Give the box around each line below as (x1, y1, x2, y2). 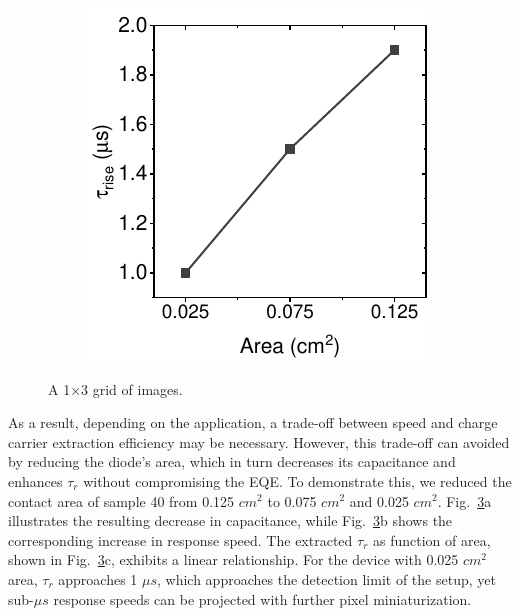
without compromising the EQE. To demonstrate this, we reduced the (83, 470, 512, 491)
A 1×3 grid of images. (48, 378, 183, 399)
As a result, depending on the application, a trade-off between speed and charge (8, 412, 498, 433)
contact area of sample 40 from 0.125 (8, 490, 235, 511)
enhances (8, 470, 63, 491)
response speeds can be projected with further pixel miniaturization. (53, 588, 472, 609)
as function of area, (373, 529, 491, 550)
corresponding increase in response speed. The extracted (8, 529, 353, 550)
